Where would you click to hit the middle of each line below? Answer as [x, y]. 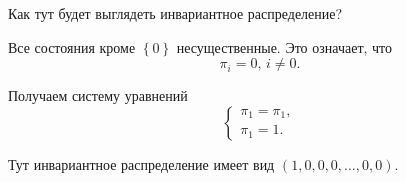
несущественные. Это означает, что [284, 46]
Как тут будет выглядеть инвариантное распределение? [175, 13]
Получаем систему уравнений [98, 95]
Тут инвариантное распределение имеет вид [141, 163]
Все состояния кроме [72, 46]
